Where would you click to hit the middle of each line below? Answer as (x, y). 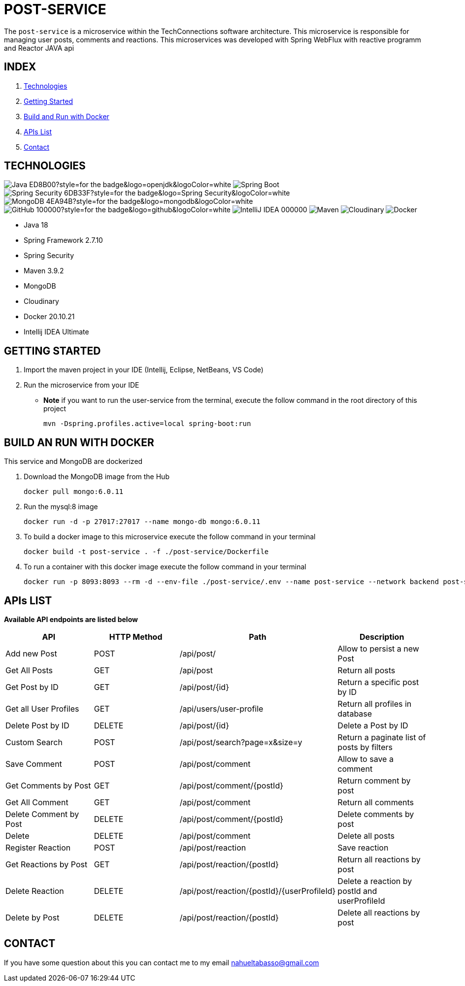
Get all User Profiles (42, 708)
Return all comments (376, 802)
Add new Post (31, 653)
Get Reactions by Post (47, 864)
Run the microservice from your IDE (82, 385)
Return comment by (374, 780)
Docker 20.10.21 (49, 317)
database (355, 713)
